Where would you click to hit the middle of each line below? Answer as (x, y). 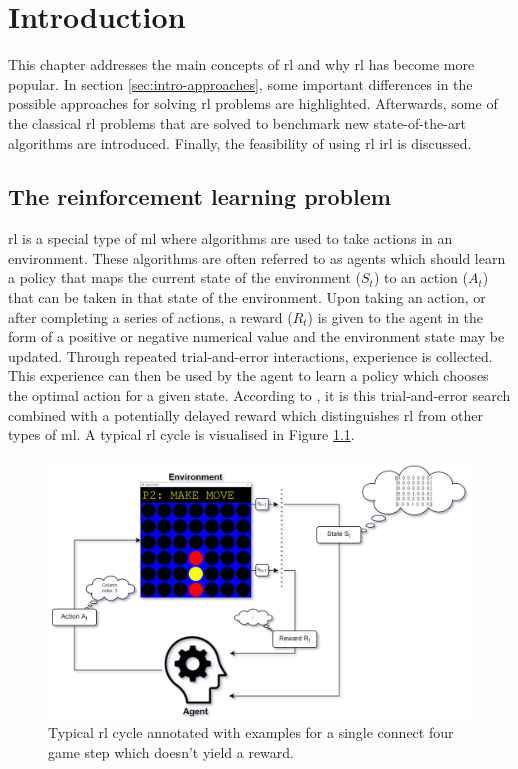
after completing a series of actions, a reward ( (150, 316)
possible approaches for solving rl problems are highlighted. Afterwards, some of (253, 103)
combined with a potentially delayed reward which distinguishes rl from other (245, 414)
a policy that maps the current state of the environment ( (184, 277)
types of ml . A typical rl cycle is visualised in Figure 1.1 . (181, 434)
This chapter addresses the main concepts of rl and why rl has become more (241, 64)
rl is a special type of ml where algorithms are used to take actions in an (230, 238)
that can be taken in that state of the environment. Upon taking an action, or (247, 297)
